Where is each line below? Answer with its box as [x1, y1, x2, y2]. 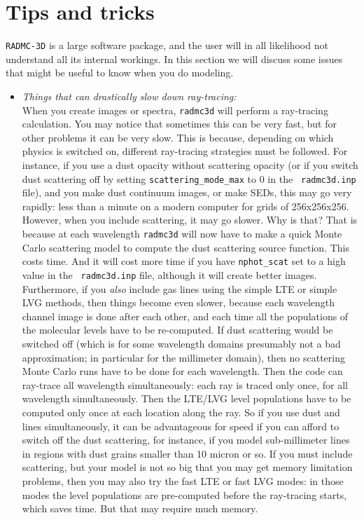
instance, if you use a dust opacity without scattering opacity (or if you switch [22, 158, 358, 172]
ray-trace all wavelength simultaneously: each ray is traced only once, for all [22, 377, 348, 392]
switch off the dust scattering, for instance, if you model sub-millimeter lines [22, 432, 350, 447]
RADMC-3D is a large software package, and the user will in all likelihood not [6, 38, 328, 53]
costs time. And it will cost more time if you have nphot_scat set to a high [22, 254, 346, 268]
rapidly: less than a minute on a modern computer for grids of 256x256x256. [22, 198, 349, 213]
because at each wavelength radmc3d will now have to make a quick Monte [22, 226, 342, 241]
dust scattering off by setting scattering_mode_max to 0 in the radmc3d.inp [22, 171, 356, 186]
